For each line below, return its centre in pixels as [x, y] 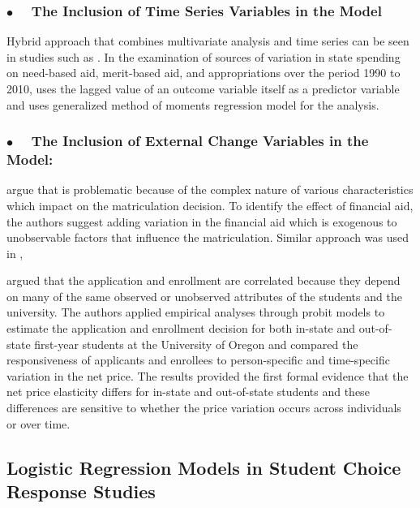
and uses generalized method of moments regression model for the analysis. [193, 104]
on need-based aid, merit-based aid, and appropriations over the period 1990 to [204, 73]
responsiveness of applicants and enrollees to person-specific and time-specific [198, 360]
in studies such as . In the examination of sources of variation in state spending [204, 56]
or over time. [39, 423]
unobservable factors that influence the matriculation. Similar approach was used [208, 237]
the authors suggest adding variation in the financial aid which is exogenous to [202, 221]
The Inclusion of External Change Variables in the [200, 141]
